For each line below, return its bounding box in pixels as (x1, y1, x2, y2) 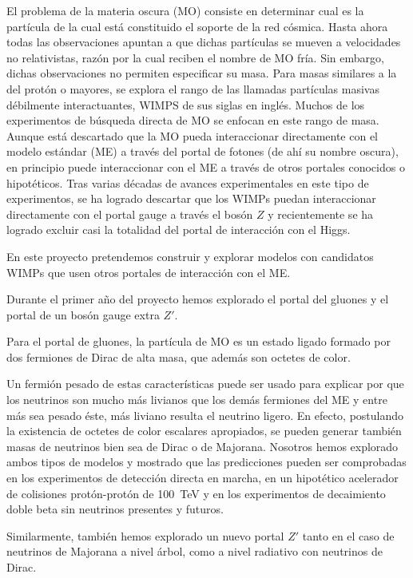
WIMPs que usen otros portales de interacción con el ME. (6, 263, 291, 280)
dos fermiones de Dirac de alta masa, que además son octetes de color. (6, 348, 351, 365)
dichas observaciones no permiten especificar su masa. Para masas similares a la (6, 65, 397, 81)
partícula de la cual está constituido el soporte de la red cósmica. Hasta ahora (6, 18, 388, 34)
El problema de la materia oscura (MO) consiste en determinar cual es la (6, 2, 364, 18)
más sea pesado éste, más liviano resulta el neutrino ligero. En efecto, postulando (6, 406, 404, 423)
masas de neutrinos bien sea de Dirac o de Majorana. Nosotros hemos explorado (6, 437, 399, 454)
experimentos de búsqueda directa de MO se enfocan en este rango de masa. (6, 112, 379, 129)
